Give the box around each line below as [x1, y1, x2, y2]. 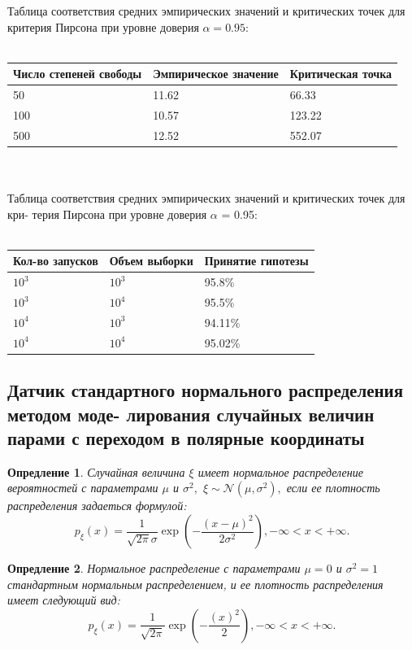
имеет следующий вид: [7, 591, 120, 609]
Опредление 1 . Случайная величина [7, 463, 185, 480]
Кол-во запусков [13, 252, 98, 269]
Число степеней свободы [13, 65, 142, 82]
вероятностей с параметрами [7, 479, 158, 496]
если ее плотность [286, 479, 380, 496]
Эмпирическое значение [153, 65, 279, 82]
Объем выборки [109, 252, 193, 269]
